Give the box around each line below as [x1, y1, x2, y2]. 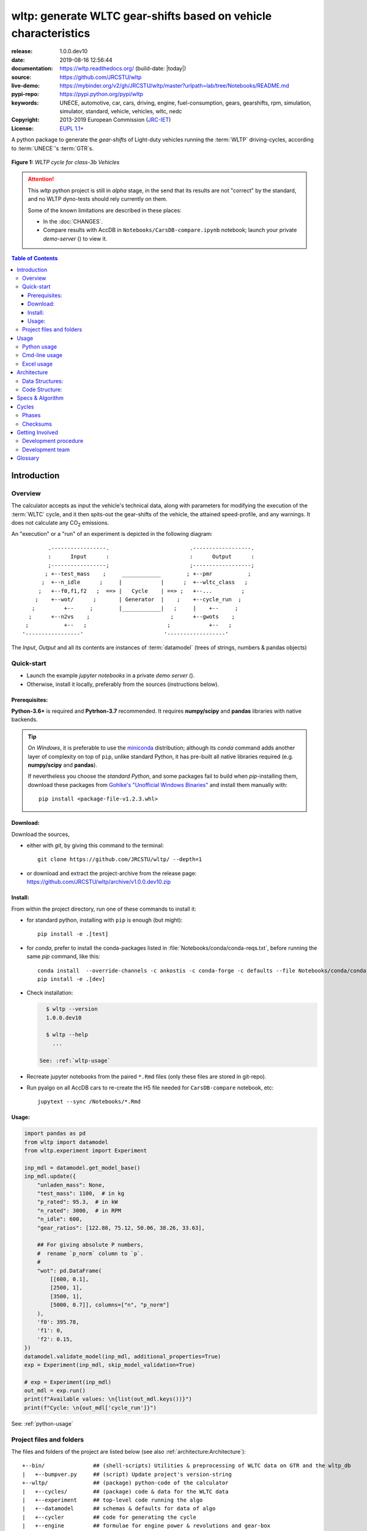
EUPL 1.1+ [59, 124, 84, 132]
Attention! [28, 175, 54, 183]
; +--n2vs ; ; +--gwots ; [28, 613, 235, 620]
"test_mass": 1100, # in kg [37, 1190, 125, 1197]
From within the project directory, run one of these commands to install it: [11, 905, 197, 912]
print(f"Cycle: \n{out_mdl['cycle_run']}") [24, 1404, 157, 1411]
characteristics [11, 26, 91, 40]
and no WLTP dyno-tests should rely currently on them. [28, 195, 168, 203]
